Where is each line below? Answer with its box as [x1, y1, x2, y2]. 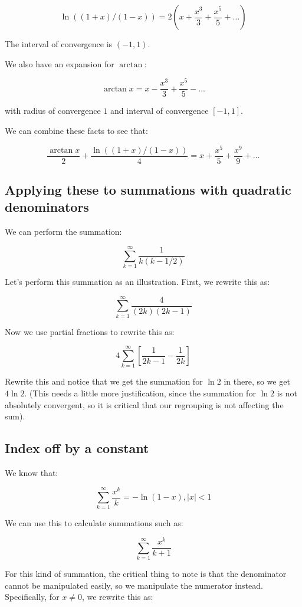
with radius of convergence [5, 104, 101, 117]
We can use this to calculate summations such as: [5, 517, 183, 529]
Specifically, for [5, 590, 60, 603]
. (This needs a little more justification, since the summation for [24, 387, 256, 399]
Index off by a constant [5, 439, 149, 457]
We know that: [5, 466, 58, 478]
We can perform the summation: [5, 225, 122, 238]
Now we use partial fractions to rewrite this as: [5, 325, 175, 337]
